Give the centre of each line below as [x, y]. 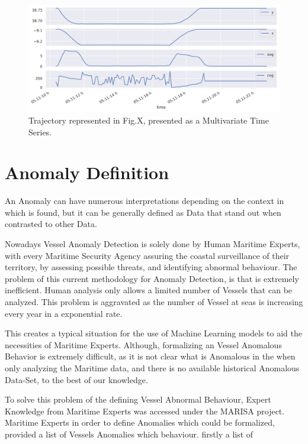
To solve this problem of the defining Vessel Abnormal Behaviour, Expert [138, 399]
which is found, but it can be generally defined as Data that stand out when [143, 212]
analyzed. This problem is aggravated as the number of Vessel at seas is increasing [154, 302]
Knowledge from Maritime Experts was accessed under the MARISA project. [145, 411]
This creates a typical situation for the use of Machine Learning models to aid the [153, 333]
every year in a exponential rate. [64, 313]
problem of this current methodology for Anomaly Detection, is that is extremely [152, 278]
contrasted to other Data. [51, 224]
